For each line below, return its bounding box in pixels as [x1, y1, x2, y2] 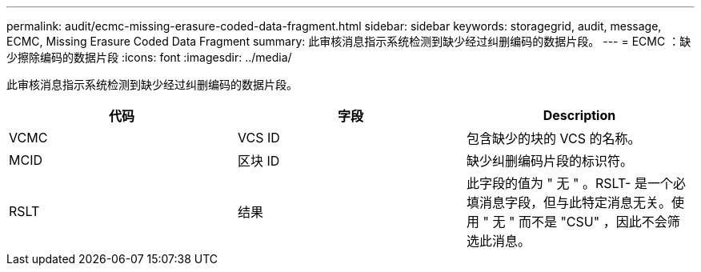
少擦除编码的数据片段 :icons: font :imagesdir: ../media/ [6, 50, 292, 64]
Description [543, 107, 616, 123]
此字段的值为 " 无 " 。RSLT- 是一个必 [466, 175, 686, 191]
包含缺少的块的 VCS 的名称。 [466, 130, 641, 146]
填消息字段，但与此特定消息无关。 [466, 194, 671, 210]
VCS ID [237, 130, 280, 146]
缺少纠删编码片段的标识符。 [466, 153, 633, 169]
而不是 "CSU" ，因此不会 [518, 214, 667, 230]
